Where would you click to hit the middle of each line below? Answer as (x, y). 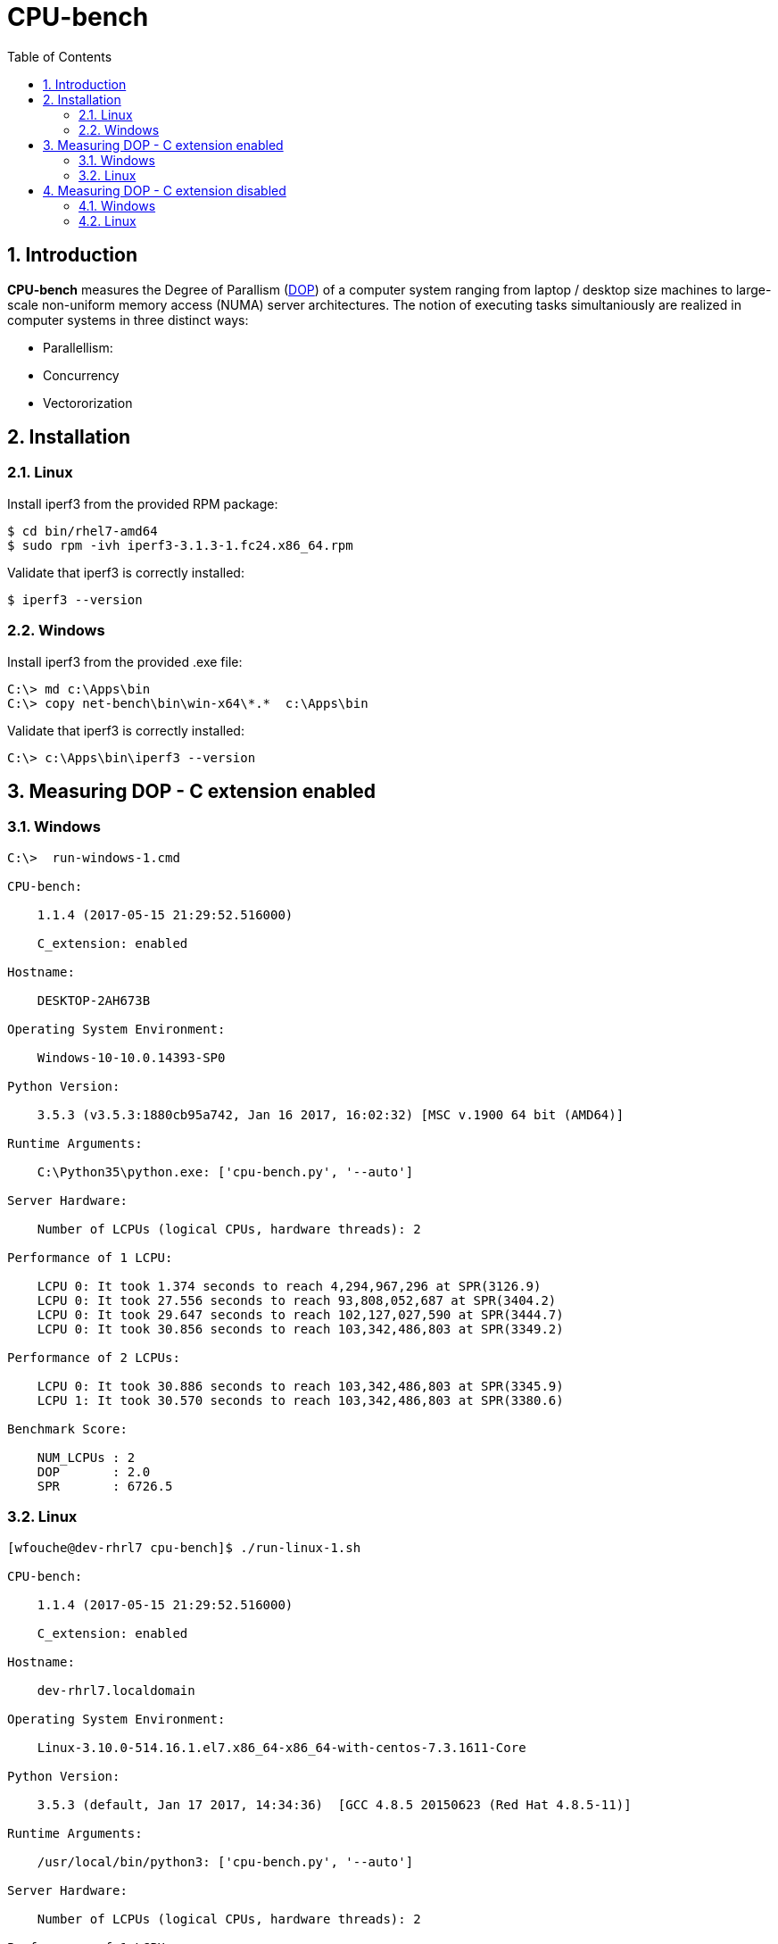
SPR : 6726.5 (105, 1486)
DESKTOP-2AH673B (94, 1000)
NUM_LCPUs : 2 (86, 1457)
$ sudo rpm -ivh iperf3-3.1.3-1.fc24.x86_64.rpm (180, 545)
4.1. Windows (117, 205)
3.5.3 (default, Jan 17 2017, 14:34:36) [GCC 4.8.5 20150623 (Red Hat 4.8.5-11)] (334, 1804)
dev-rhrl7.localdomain (116, 1690)
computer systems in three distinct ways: (128, 320)
